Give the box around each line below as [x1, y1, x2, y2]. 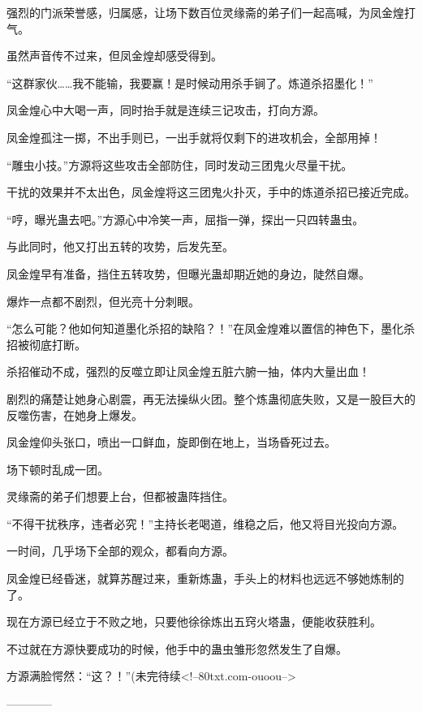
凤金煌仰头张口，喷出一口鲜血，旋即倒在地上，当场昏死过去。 [6, 434, 336, 451]
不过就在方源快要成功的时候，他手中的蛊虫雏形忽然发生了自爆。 [6, 640, 347, 657]
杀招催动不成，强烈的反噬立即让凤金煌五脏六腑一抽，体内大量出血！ [6, 363, 370, 380]
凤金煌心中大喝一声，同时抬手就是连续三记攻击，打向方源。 [6, 101, 325, 119]
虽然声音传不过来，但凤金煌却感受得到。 [6, 47, 222, 64]
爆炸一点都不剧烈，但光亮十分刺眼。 [6, 292, 200, 309]
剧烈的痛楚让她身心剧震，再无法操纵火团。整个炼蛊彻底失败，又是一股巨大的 [6, 390, 416, 407]
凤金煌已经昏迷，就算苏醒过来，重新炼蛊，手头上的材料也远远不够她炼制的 [6, 570, 404, 587]
